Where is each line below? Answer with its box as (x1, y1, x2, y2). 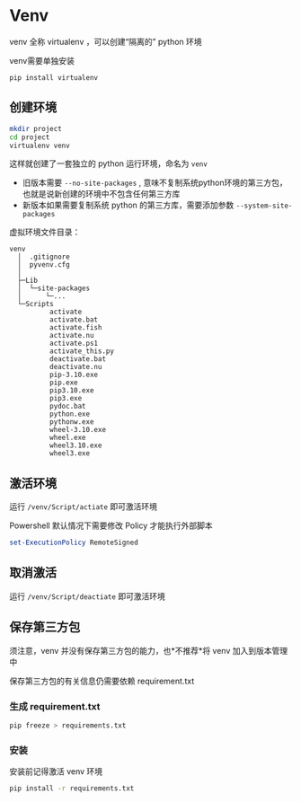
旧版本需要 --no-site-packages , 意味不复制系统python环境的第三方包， (22, 177, 288, 189)
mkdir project (9, 124, 63, 133)
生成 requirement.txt (9, 700, 101, 712)
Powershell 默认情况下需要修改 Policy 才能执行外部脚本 (9, 520, 213, 531)
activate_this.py (49, 347, 115, 356)
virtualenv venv (9, 141, 70, 150)
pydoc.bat (49, 401, 87, 411)
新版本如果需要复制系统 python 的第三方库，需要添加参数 (22, 199, 235, 211)
